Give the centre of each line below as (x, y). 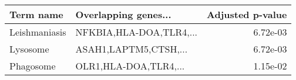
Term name (36, 14)
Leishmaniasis (38, 32)
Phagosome (33, 66)
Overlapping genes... (123, 14)
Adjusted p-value (247, 14)
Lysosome (29, 49)
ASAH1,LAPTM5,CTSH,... (132, 49)
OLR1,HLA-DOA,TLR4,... (130, 66)
